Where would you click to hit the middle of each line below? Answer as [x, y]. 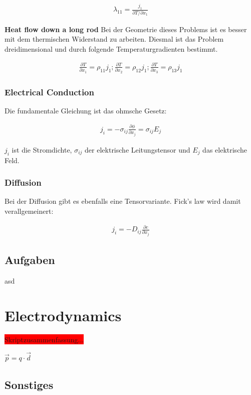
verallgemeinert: [29, 211]
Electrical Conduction [49, 92]
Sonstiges [29, 384]
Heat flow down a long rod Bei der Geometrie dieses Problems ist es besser [126, 29]
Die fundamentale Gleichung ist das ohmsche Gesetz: [86, 110]
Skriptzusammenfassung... [44, 339]
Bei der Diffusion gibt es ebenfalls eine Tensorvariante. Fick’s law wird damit [123, 201]
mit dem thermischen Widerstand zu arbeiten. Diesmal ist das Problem [114, 39]
